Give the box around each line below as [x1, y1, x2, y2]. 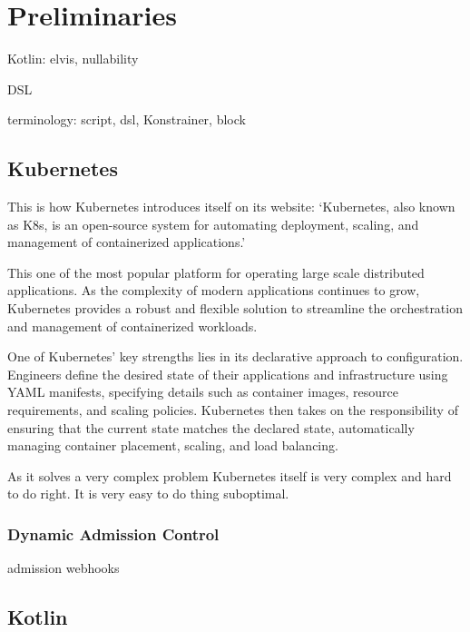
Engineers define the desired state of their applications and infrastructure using [7, 364, 448, 383]
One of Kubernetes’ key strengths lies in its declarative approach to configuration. [7, 347, 464, 366]
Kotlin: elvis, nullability [7, 49, 139, 68]
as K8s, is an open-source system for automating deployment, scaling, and [7, 214, 419, 233]
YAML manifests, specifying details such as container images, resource [7, 382, 399, 401]
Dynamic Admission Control [7, 522, 220, 545]
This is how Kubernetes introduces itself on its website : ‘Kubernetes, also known [7, 197, 455, 216]
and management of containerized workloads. [7, 316, 258, 335]
